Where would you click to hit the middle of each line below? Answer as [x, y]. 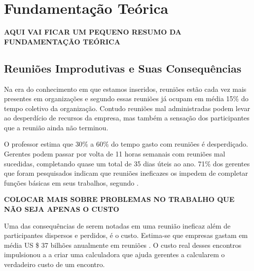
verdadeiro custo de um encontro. [54, 264]
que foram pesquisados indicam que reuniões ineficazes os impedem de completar [126, 173]
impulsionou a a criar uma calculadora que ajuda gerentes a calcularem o [114, 254]
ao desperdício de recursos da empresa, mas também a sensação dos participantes [127, 118]
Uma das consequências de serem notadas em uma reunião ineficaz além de [117, 225]
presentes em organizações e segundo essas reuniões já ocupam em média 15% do [126, 98]
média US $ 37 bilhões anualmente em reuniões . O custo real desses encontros [123, 245]
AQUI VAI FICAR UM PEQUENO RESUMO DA [93, 32]
